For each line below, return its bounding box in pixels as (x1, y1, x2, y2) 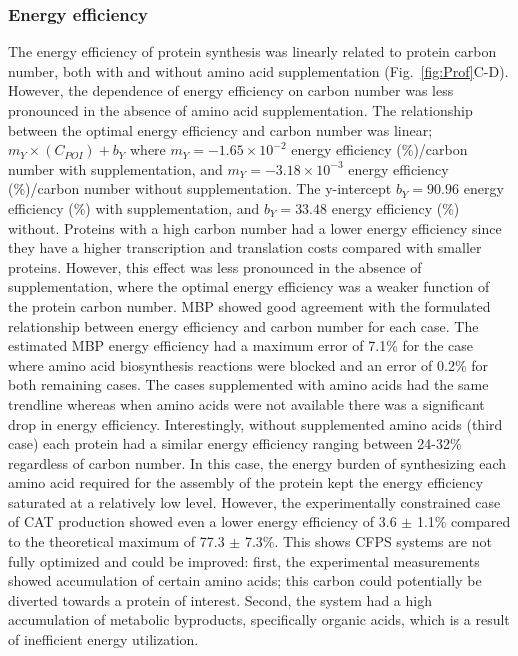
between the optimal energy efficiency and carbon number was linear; (8, 119, 433, 140)
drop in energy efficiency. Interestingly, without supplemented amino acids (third (8, 413, 503, 434)
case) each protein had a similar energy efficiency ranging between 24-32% (8, 433, 462, 454)
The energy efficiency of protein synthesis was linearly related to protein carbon (8, 41, 497, 62)
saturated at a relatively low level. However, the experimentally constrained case (8, 491, 501, 512)
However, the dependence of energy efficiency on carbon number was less (8, 80, 454, 101)
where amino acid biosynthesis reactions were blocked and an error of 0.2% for (8, 354, 489, 375)
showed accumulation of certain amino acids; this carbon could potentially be (8, 570, 482, 591)
